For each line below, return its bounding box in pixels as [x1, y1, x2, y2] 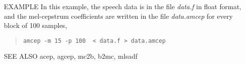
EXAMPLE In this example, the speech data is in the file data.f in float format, [4, 1, 242, 11]
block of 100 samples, [4, 20, 67, 30]
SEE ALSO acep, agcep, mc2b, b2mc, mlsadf [4, 51, 138, 61]
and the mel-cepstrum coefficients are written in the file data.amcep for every [4, 11, 233, 21]
